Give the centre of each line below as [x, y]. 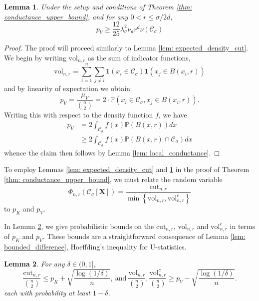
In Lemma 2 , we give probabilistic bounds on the [79, 226]
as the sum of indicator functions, [139, 57]
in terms [243, 226]
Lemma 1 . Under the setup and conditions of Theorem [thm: [98, 6]
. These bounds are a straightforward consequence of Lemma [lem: [144, 236]
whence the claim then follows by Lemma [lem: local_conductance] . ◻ [112, 152]
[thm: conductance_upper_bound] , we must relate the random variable [113, 179]
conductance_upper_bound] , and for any [66, 16]
